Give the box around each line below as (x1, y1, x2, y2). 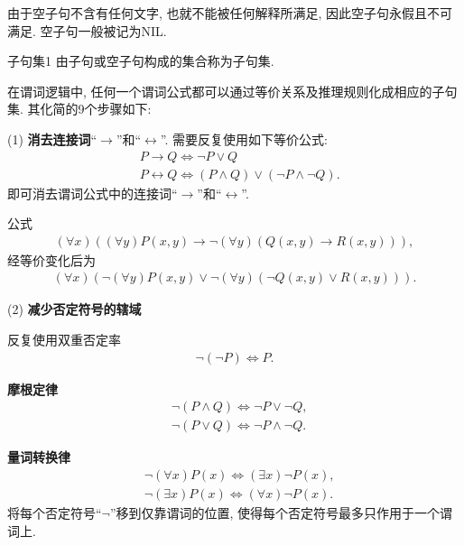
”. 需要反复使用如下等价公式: (160, 129, 328, 148)
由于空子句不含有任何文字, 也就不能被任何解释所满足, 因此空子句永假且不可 (7, 4, 453, 22)
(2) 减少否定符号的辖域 (7, 300, 142, 319)
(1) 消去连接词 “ (7, 129, 97, 148)
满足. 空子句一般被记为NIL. (7, 21, 167, 40)
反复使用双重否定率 (7, 330, 121, 349)
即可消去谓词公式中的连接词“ (7, 183, 178, 202)
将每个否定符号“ (7, 503, 102, 522)
